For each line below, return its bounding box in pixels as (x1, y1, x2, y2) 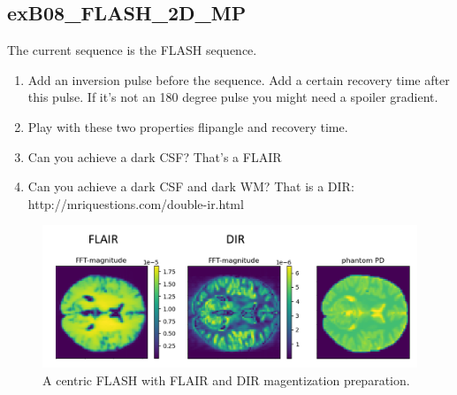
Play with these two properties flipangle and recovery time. (27, 117, 348, 136)
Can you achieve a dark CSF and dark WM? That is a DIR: (27, 177, 354, 196)
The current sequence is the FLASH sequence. (7, 41, 257, 59)
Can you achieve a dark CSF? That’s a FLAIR (27, 147, 282, 166)
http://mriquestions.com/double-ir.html (27, 194, 244, 213)
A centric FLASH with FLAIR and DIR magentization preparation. (42, 371, 410, 390)
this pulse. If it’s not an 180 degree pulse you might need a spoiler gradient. (27, 88, 438, 106)
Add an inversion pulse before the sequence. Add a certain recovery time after (27, 70, 450, 89)
